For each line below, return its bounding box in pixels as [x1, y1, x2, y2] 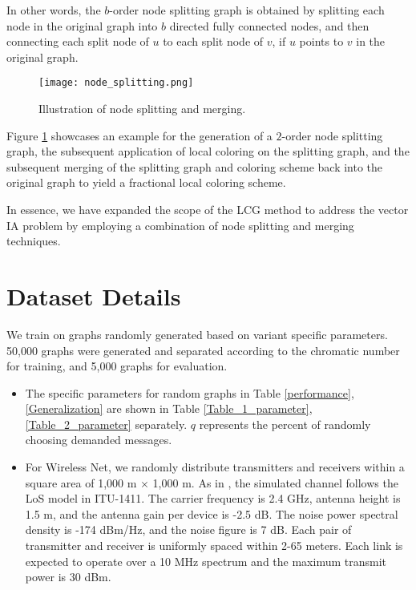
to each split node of [163, 33, 264, 50]
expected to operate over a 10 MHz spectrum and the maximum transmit [25, 552, 387, 569]
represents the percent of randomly [199, 415, 371, 432]
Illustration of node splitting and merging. [38, 100, 246, 117]
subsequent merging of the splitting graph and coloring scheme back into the [6, 158, 383, 175]
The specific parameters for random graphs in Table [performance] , [25, 384, 354, 401]
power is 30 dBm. [25, 568, 111, 585]
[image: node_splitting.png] [38, 77, 194, 89]
